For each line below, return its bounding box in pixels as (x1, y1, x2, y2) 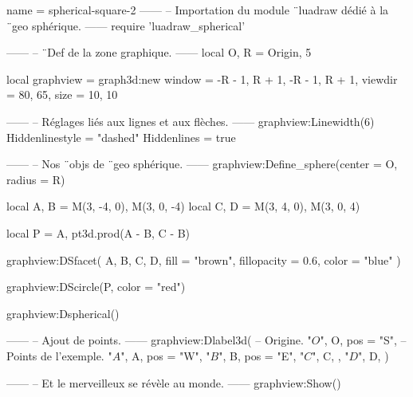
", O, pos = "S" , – (320, 332, 407, 348)
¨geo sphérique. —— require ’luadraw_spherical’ (6, 17, 246, 33)
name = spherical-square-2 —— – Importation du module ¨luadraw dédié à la (6, 2, 389, 18)
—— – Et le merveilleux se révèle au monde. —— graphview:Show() (6, 374, 341, 391)
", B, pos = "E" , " (218, 347, 305, 364)
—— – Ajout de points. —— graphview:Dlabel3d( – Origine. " (6, 332, 312, 348)
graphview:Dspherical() (6, 305, 120, 321)
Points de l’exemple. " (6, 347, 112, 364)
